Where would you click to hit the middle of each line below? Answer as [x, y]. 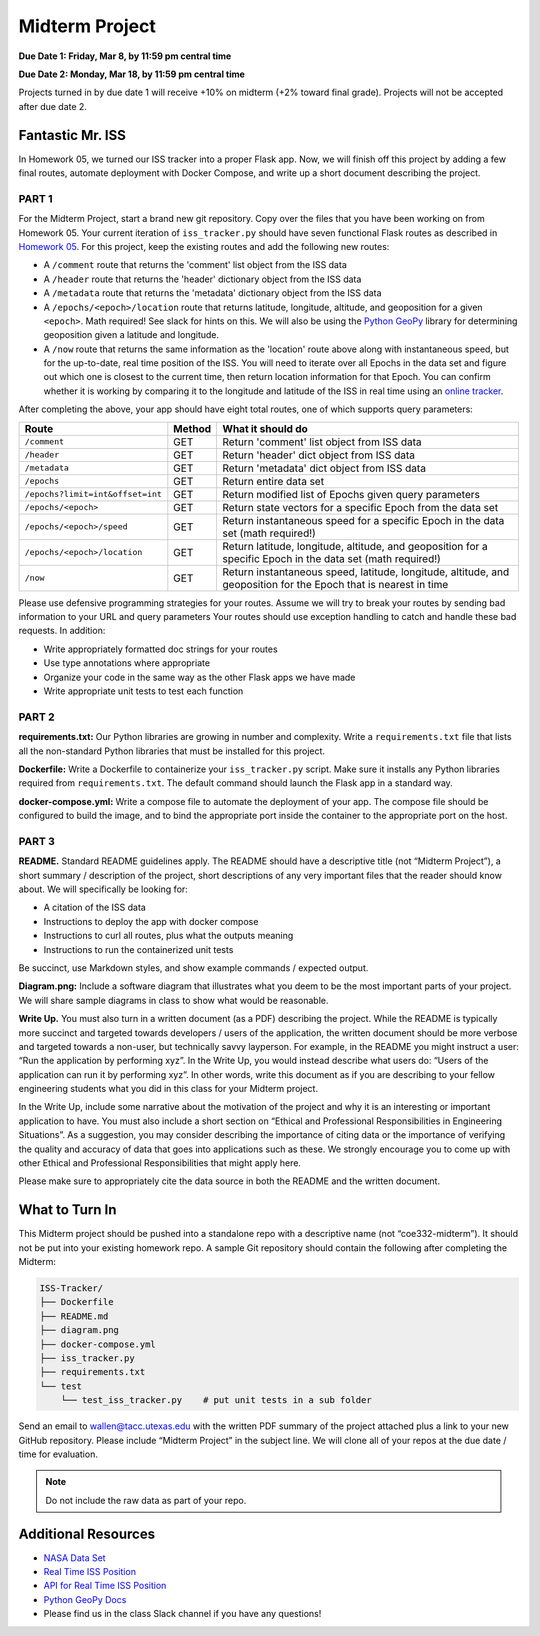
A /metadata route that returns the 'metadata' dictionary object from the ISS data [212, 293]
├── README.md [74, 1316]
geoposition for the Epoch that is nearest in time [335, 584]
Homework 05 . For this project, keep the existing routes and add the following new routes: [204, 246]
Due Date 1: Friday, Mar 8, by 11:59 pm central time [125, 56]
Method [192, 428]
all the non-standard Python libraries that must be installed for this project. [171, 751]
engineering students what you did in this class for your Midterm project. [168, 1089]
